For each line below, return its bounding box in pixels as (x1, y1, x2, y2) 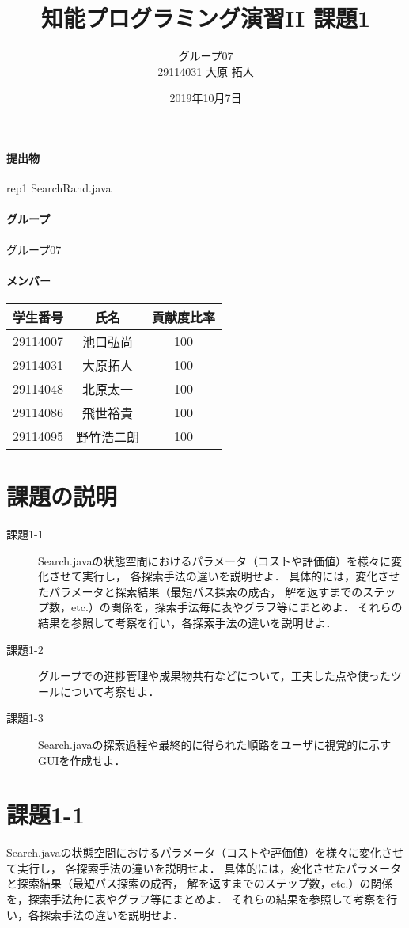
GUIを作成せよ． (38, 751, 126, 768)
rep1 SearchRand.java (6, 180, 112, 196)
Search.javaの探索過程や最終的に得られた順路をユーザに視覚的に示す (38, 736, 392, 752)
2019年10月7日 (169, 89, 242, 106)
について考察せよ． (59, 683, 160, 699)
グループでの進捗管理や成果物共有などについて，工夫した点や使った (38, 667, 391, 684)
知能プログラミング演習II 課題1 (40, 2, 371, 34)
